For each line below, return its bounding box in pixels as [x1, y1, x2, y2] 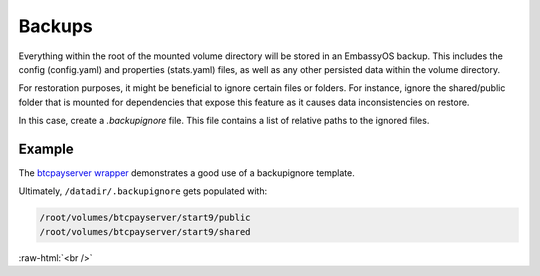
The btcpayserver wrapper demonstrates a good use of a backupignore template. [18, 167, 355, 179]
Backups [18, 15, 94, 37]
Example [18, 140, 74, 157]
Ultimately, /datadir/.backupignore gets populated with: [18, 185, 268, 197]
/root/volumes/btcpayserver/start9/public [39, 212, 251, 224]
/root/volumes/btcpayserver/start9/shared [39, 226, 251, 237]
